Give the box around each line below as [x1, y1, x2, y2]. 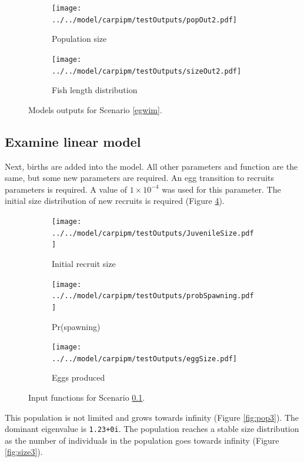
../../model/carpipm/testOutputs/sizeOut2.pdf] [52, 67, 242, 75]
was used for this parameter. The [162, 183, 281, 195]
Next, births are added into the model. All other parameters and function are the [5, 160, 298, 172]
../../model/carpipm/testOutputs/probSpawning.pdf [52, 292, 254, 301]
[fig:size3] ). [5, 445, 43, 458]
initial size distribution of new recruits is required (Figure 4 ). [5, 194, 225, 207]
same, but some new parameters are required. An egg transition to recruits [5, 171, 274, 184]
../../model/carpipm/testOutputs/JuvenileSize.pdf [52, 229, 254, 237]
